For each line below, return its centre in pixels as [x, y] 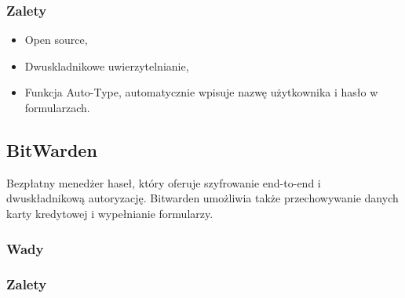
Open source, [56, 40]
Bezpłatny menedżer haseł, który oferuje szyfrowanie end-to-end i [164, 182]
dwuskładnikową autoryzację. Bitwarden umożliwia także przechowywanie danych [202, 198]
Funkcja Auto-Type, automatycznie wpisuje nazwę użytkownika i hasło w [201, 92]
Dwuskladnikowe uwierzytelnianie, [107, 65]
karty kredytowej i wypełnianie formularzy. [110, 213]
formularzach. [57, 107]
